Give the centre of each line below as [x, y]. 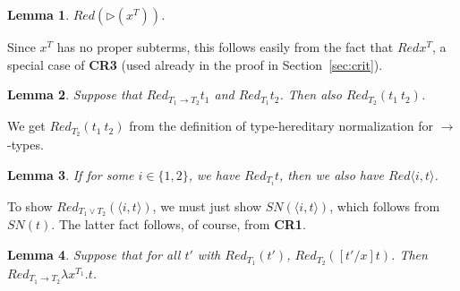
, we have [214, 174]
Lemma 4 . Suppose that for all [94, 255]
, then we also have [332, 174]
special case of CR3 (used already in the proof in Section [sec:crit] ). [195, 64]
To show [30, 205]
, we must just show [207, 205]
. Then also [311, 94]
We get [26, 126]
